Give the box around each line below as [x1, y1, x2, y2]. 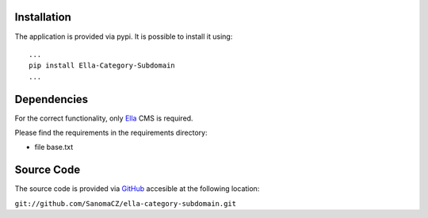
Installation [14, 10, 71, 24]
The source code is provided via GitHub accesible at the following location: [14, 184, 260, 193]
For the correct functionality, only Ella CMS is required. [14, 113, 193, 123]
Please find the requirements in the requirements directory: [14, 128, 208, 137]
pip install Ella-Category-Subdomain [29, 61, 176, 71]
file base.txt [34, 143, 74, 152]
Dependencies [14, 92, 89, 106]
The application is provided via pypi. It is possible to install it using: [14, 32, 233, 41]
